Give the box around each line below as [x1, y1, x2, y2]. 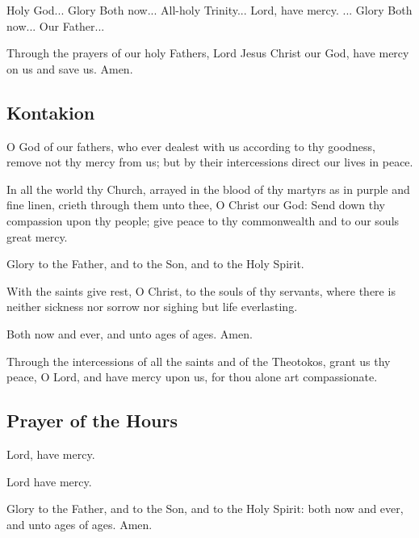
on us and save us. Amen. [6, 60, 133, 77]
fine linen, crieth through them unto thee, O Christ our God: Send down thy [6, 196, 385, 213]
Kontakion [6, 99, 95, 124]
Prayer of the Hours [6, 408, 178, 433]
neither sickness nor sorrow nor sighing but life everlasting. [6, 298, 298, 315]
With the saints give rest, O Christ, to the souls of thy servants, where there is [6, 282, 396, 299]
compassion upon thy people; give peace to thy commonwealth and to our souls [6, 212, 400, 229]
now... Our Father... [6, 17, 105, 34]
